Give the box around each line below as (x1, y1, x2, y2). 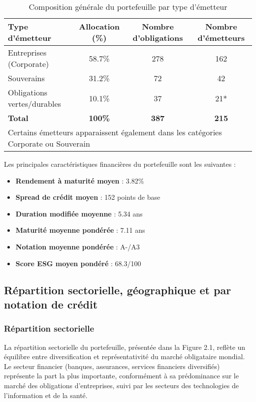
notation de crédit (4, 296, 98, 311)
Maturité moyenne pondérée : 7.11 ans (15, 225, 145, 235)
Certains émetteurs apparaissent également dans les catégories (8, 126, 222, 138)
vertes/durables (8, 98, 61, 109)
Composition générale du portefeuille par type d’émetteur (29, 1, 227, 12)
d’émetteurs (197, 32, 245, 43)
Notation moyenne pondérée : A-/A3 (15, 241, 140, 251)
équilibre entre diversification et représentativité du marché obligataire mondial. (4, 351, 245, 362)
